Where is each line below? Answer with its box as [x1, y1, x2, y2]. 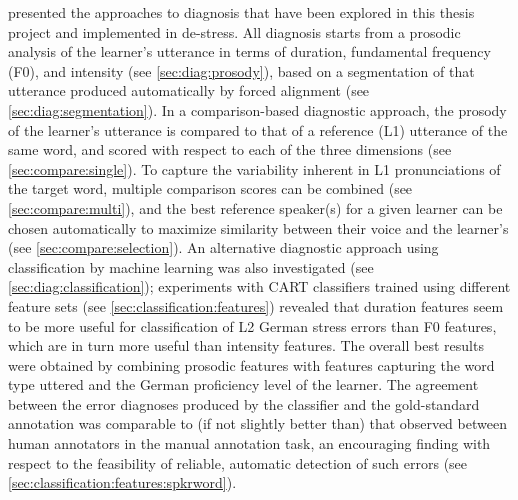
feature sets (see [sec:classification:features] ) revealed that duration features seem [8, 295, 504, 316]
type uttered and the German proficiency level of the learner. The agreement [8, 374, 479, 395]
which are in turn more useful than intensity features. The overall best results [8, 335, 484, 356]
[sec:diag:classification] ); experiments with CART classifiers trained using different [8, 276, 511, 297]
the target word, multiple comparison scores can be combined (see [8, 178, 413, 199]
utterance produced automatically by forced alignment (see [8, 80, 370, 101]
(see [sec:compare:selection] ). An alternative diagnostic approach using [8, 237, 439, 258]
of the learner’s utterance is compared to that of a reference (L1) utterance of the [8, 119, 508, 140]
